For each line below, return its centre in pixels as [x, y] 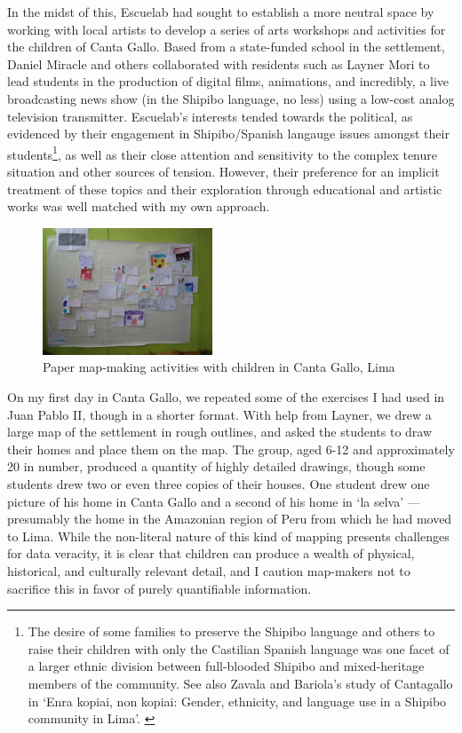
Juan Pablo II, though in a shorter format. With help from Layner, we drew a [219, 414]
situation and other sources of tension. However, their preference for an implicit [223, 171]
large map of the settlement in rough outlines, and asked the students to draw [220, 432]
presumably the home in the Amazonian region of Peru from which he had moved [230, 519]
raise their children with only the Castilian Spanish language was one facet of [239, 648]
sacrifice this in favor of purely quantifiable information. [159, 588]
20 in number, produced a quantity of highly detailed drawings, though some [216, 466]
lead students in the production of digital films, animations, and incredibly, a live [228, 81]
